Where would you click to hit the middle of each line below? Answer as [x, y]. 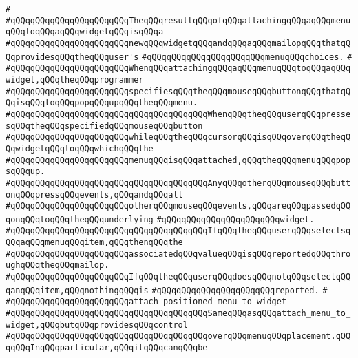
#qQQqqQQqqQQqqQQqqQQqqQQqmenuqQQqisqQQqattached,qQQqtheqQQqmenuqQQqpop [178, 160]
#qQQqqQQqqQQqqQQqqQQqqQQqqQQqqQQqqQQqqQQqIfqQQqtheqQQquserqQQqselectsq [178, 231]
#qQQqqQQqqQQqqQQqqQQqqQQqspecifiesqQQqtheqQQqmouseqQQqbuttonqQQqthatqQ [178, 91]
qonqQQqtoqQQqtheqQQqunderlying [80, 219]
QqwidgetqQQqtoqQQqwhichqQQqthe [80, 148]
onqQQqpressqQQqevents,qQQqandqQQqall [94, 194]
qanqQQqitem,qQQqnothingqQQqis [77, 290]
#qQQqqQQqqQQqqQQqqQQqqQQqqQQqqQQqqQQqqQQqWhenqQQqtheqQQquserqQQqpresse [178, 114]
